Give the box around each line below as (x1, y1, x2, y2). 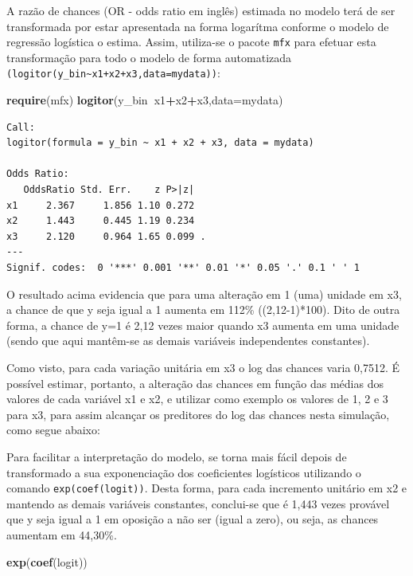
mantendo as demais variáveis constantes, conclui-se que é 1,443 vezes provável (6, 495, 390, 511)
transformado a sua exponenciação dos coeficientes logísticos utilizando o (6, 464, 361, 480)
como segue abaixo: (6, 421, 100, 438)
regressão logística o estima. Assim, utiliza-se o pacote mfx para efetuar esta (6, 33, 376, 50)
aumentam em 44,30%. (6, 527, 117, 543)
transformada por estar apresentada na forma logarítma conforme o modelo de (6, 18, 389, 34)
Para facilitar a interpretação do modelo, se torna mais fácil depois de (6, 448, 347, 464)
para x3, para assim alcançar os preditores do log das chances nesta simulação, (6, 406, 390, 422)
